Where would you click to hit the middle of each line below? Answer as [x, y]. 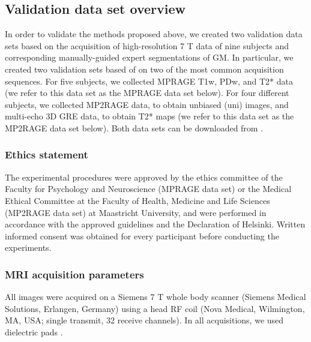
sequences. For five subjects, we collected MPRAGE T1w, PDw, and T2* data [149, 81]
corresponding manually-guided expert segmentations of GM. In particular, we [149, 57]
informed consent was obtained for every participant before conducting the [142, 235]
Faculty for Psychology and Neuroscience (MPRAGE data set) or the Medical [148, 189]
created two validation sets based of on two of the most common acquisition [144, 69]
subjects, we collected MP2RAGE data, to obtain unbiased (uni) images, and [147, 104]
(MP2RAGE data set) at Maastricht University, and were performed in [136, 212]
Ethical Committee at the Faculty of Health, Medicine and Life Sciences [137, 200]
